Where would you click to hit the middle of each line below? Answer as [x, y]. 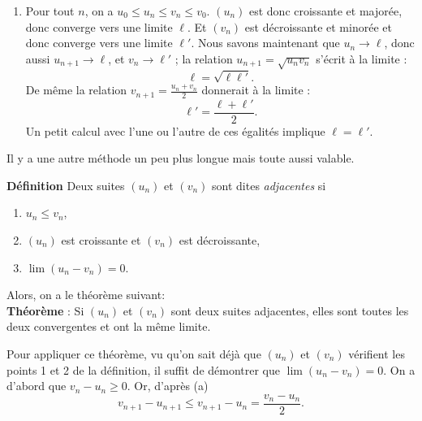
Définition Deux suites [66, 185]
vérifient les [377, 353]
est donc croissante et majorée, [325, 11]
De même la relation [76, 90]
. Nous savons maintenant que [265, 43]
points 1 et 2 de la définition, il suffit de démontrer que [144, 369]
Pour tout [50, 11]
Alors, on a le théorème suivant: [86, 295]
